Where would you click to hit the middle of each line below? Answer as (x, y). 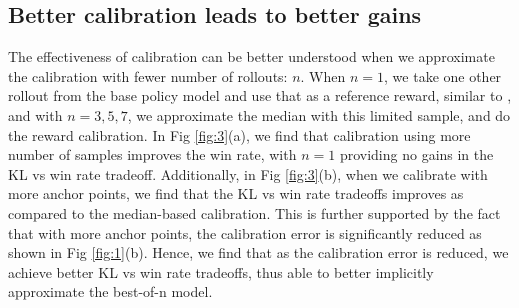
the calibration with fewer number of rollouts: (148, 75)
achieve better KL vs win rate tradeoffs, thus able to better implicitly (221, 271)
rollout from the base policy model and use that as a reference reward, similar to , (260, 95)
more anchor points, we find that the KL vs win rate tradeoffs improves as (236, 193)
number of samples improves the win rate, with (152, 154)
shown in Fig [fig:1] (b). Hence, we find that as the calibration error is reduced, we (258, 252)
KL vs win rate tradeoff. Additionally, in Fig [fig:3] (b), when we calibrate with (248, 173)
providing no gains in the (416, 154)
